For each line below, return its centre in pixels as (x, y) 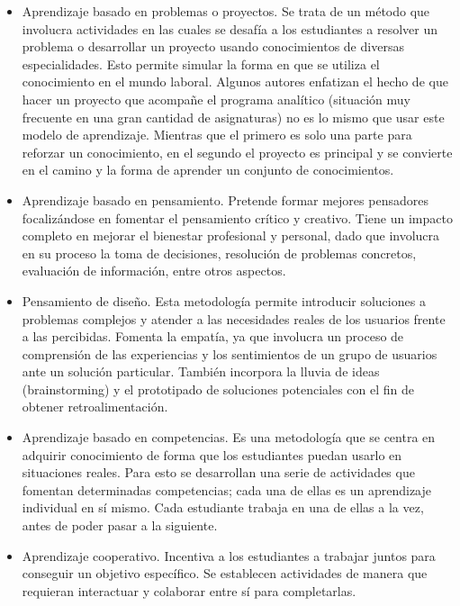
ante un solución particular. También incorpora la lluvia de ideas (201, 371)
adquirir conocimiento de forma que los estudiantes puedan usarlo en (212, 454)
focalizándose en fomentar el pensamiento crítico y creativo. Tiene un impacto (237, 217)
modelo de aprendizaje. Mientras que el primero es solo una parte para (217, 135)
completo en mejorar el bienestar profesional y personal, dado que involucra (231, 235)
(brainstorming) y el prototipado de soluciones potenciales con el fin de (218, 389)
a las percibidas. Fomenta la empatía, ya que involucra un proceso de (213, 336)
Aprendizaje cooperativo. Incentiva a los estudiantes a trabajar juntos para (229, 555)
